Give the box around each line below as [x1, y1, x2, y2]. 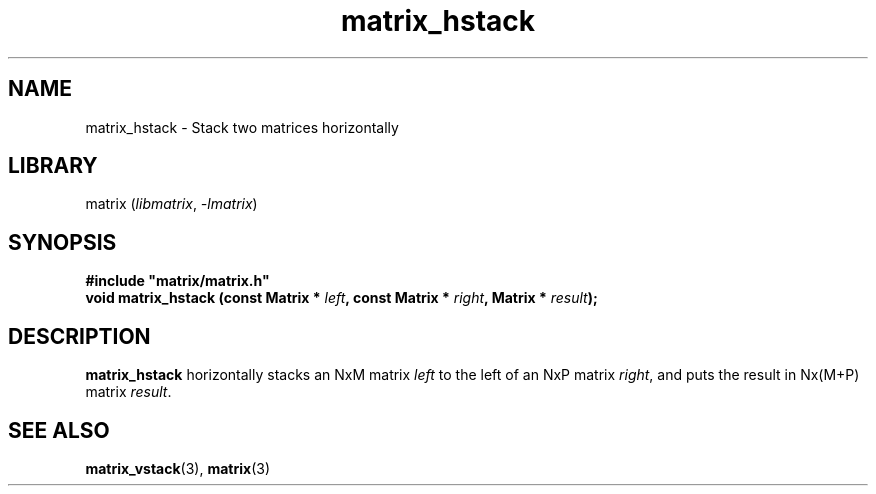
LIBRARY [8, 153, 98, 179]
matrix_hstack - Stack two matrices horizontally [85, 118, 399, 136]
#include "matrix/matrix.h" [85, 272, 270, 290]
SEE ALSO [8, 417, 110, 443]
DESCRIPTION [8, 323, 151, 349]
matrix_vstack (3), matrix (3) [85, 459, 271, 477]
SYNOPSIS [8, 229, 117, 255]
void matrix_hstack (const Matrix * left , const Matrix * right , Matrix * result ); [85, 289, 598, 307]
